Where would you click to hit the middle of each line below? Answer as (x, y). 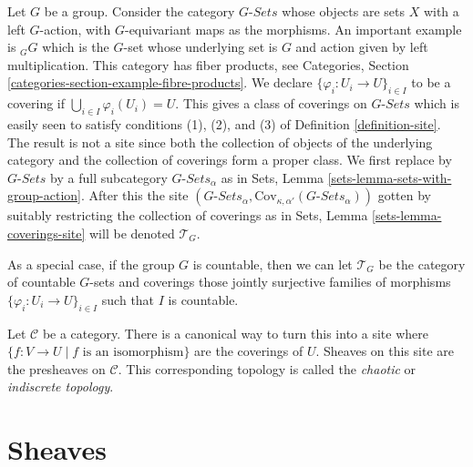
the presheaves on (57, 368)
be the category (422, 264)
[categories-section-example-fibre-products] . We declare (160, 82)
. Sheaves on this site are (385, 351)
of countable (41, 282)
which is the (76, 47)
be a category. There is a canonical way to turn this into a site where (235, 333)
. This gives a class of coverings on (271, 103)
